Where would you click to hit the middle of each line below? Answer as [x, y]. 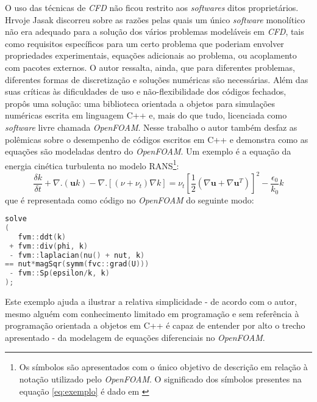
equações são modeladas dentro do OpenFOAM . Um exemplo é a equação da [148, 151]
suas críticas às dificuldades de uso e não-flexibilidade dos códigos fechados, [146, 91]
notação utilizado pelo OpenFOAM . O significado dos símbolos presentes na [160, 379]
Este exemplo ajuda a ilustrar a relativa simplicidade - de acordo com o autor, [151, 301]
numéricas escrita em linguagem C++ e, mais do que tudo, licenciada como [146, 115]
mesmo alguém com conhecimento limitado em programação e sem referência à [152, 313]
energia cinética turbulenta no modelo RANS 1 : [92, 164]
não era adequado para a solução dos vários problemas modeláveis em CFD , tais [155, 31]
